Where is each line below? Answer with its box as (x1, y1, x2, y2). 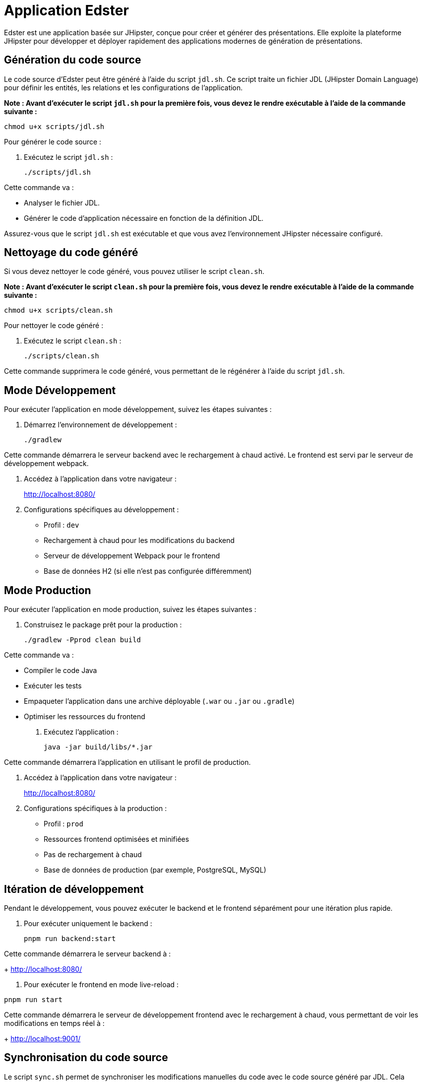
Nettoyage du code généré (4, 246, 138, 259)
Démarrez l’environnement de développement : (24, 420, 177, 429)
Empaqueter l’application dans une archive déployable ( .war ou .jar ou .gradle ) (24, 697, 295, 706)
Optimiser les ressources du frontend (24, 712, 145, 721)
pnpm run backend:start (24, 934, 116, 943)
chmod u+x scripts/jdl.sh (4, 122, 105, 131)
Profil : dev (44, 521, 79, 530)
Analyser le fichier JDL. (24, 198, 100, 207)
